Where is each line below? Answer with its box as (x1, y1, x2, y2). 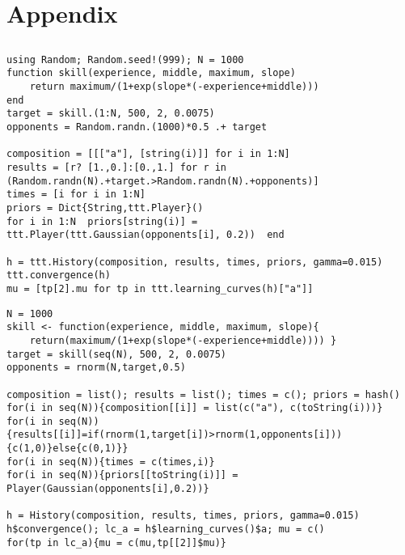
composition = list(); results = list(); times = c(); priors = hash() (6, 388, 400, 400)
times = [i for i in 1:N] (6, 189, 146, 201)
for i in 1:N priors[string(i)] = (6, 215, 198, 227)
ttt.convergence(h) (6, 269, 111, 282)
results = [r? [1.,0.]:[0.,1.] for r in (6, 162, 227, 174)
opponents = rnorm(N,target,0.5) (6, 362, 186, 374)
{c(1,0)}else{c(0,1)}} (6, 443, 129, 455)
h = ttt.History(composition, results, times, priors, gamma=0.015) (6, 256, 383, 268)
